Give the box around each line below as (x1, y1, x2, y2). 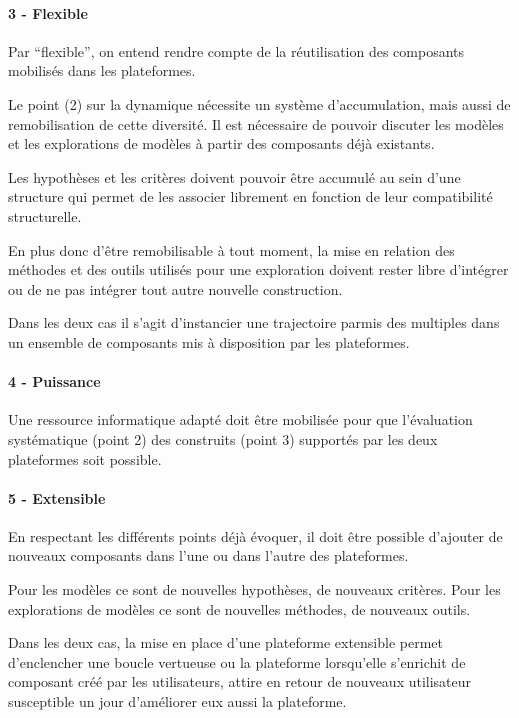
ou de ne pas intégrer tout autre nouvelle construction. (8, 278, 343, 299)
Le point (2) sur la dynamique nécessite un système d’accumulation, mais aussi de (8, 93, 511, 114)
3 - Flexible (8, 2, 88, 23)
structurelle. (8, 205, 82, 226)
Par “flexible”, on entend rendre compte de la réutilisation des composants (8, 40, 465, 61)
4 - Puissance (8, 371, 101, 392)
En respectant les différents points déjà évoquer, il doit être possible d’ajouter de (8, 525, 503, 546)
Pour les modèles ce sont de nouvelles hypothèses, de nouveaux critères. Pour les (8, 579, 501, 600)
